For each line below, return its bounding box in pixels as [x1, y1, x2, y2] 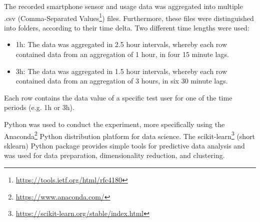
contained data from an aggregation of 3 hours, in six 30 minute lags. [15, 75, 228, 86]
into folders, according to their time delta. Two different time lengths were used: [4, 22, 249, 32]
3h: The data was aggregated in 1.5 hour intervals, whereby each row [15, 65, 227, 76]
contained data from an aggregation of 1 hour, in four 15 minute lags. [15, 49, 229, 59]
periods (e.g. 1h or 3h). [4, 102, 74, 112]
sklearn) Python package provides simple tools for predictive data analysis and [4, 140, 245, 150]
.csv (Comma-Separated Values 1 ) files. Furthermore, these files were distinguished [4, 11, 254, 23]
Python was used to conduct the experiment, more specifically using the [4, 119, 225, 129]
